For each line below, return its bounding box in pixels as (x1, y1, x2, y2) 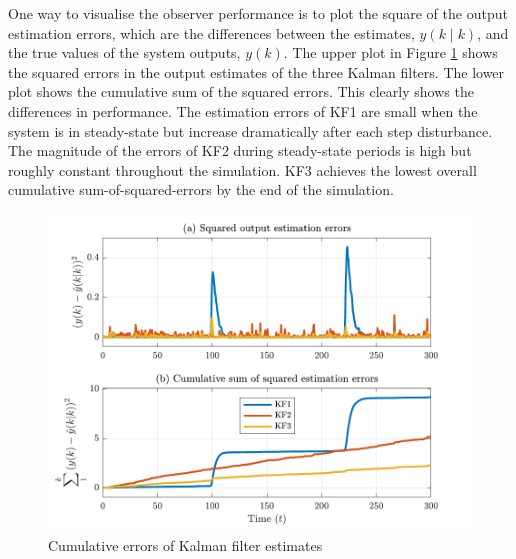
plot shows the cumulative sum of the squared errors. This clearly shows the (8, 81, 474, 102)
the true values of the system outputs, (8, 42, 241, 63)
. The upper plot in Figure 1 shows (283, 42, 498, 63)
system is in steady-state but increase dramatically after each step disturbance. (8, 120, 493, 141)
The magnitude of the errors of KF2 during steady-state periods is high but (8, 140, 472, 161)
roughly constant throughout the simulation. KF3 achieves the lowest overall (8, 159, 477, 180)
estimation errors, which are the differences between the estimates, (8, 22, 415, 43)
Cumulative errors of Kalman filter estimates (48, 535, 323, 556)
